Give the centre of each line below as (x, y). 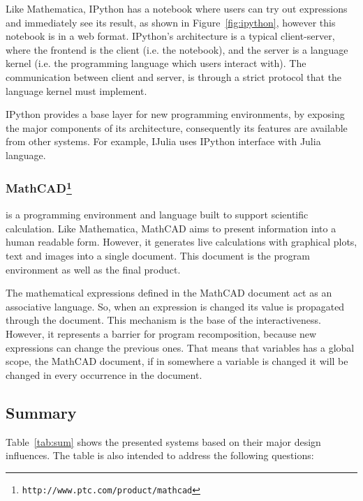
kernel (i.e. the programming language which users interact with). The (156, 63)
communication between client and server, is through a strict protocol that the (174, 76)
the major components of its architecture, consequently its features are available (177, 127)
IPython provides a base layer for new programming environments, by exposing (175, 114)
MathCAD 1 (39, 187)
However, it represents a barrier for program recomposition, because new (161, 333)
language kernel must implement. (76, 90)
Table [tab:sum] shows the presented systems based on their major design (163, 441)
